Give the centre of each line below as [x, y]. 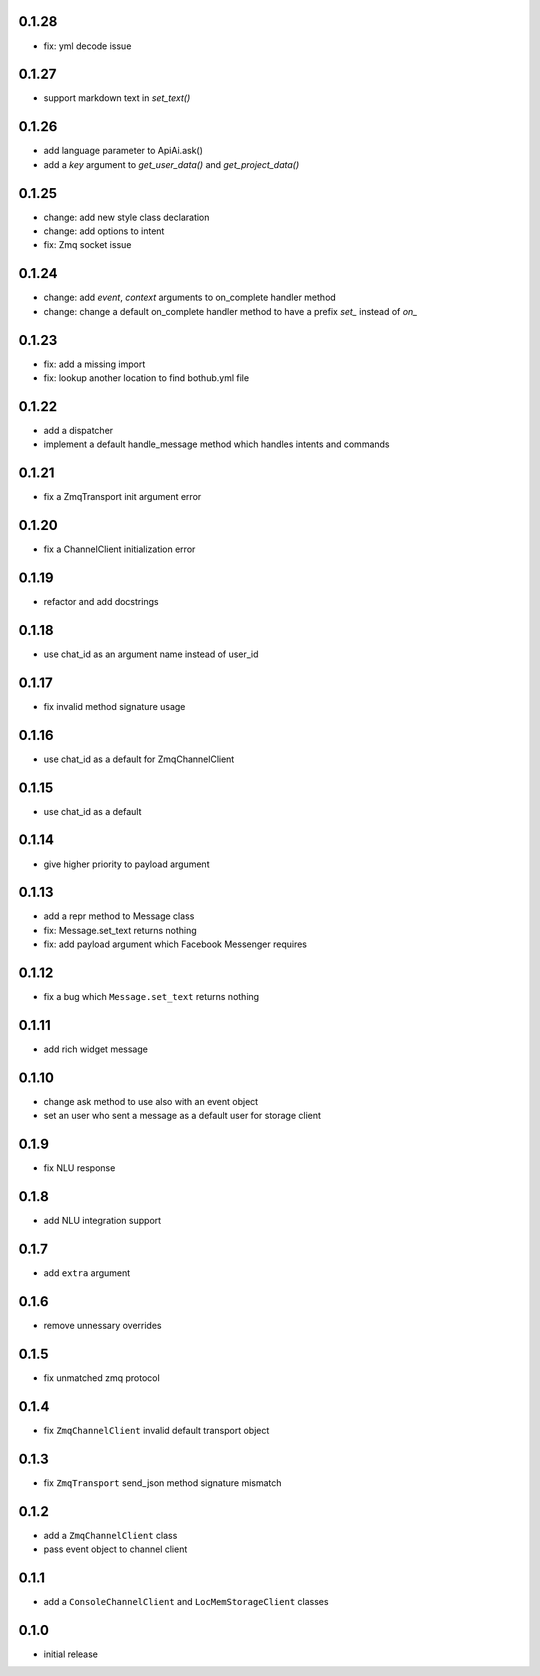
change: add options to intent [104, 231]
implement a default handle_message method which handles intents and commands [216, 444]
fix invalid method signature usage [114, 706]
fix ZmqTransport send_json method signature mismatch [162, 1482]
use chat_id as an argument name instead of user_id [151, 654]
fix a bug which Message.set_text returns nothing [151, 997]
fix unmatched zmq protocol [101, 1377]
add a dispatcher [78, 430]
